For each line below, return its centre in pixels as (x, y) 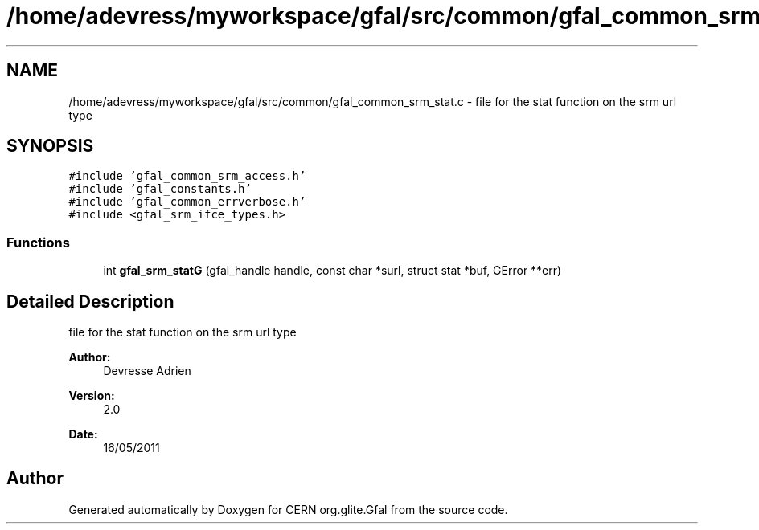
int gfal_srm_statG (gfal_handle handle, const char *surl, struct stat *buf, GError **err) (332, 271)
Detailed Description (90, 301)
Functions (38, 242)
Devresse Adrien (147, 371)
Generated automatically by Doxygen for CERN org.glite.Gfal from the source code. (288, 509)
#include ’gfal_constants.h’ (160, 189)
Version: (92, 396)
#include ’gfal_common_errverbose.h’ (187, 202)
